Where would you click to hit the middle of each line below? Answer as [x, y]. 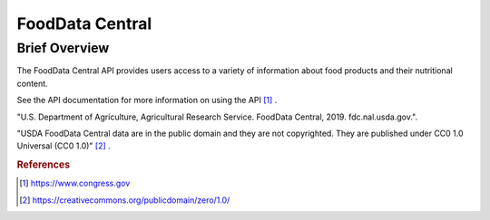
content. [33, 83]
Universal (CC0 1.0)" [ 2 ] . [64, 146]
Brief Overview [63, 48]
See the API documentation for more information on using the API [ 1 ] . [147, 100]
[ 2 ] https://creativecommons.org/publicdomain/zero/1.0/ [125, 200]
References [44, 165]
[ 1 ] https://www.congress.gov [75, 183]
